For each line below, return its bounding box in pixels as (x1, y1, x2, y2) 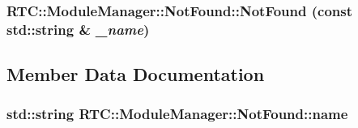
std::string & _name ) (6, 19, 150, 39)
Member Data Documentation (6, 62, 265, 87)
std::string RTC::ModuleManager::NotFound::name (6, 104, 348, 124)
